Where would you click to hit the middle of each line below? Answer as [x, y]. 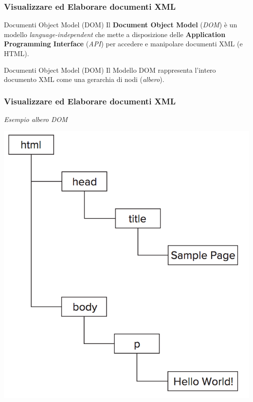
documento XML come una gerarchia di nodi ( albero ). [84, 79]
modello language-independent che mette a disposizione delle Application [115, 34]
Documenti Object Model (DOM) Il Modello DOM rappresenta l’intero [110, 70]
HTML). [17, 53]
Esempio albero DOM [36, 119]
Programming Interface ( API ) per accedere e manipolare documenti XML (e [123, 44]
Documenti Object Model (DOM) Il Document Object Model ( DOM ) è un [121, 25]
